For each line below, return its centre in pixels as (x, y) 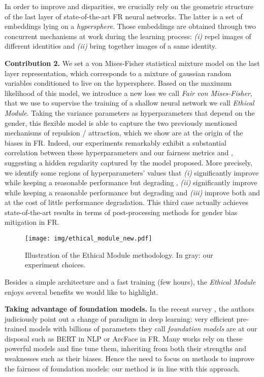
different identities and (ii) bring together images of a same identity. (111, 46)
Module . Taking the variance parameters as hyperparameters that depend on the (130, 112)
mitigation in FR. (32, 222)
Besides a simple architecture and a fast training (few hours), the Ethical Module (130, 281)
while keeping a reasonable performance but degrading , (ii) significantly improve (131, 182)
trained (16, 329)
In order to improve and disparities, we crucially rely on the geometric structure (129, 6)
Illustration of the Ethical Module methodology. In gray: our (119, 254)
